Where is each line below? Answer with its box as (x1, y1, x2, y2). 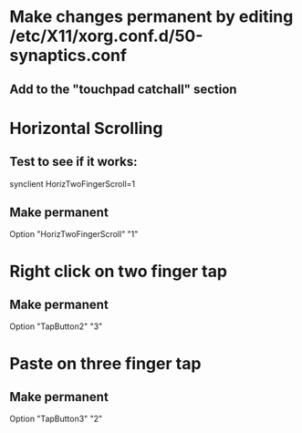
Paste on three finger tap (9, 353, 202, 374)
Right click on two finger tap (9, 261, 228, 282)
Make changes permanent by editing (9, 6, 294, 27)
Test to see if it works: (9, 154, 139, 170)
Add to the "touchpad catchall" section (9, 81, 237, 97)
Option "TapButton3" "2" (9, 413, 103, 425)
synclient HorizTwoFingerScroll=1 (9, 178, 135, 189)
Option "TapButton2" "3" (9, 321, 103, 332)
